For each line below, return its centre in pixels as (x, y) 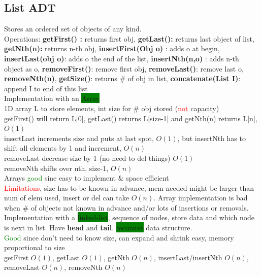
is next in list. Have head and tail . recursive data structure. (98, 228)
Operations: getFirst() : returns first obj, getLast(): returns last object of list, (129, 38)
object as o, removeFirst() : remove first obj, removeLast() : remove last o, (124, 68)
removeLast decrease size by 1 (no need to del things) (87, 158)
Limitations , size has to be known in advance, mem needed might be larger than (129, 187)
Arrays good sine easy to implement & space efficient (87, 178)
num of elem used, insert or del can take (67, 198)
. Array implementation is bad (201, 198)
